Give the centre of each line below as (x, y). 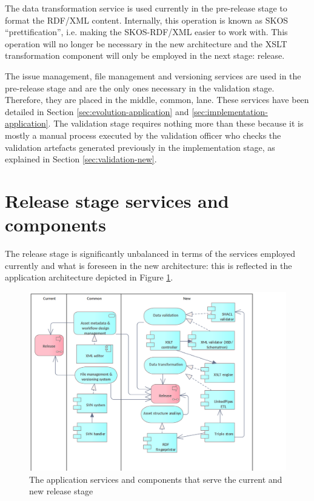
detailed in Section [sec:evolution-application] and (97, 111)
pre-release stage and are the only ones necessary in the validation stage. (140, 88)
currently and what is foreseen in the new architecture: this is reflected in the (149, 265)
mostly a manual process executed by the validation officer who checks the (143, 135)
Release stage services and (117, 200)
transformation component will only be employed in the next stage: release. (145, 55)
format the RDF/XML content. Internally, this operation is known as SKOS (147, 20)
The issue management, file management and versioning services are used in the (153, 75)
